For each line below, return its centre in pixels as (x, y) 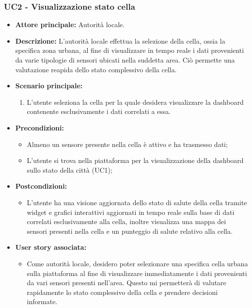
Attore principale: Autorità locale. (70, 24)
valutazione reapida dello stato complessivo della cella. (96, 69)
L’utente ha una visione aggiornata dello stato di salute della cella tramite (137, 202)
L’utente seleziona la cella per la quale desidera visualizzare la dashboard (135, 102)
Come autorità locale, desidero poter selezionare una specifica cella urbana (137, 263)
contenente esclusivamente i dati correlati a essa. (99, 111)
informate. (42, 301)
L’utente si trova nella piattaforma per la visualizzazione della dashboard (135, 160)
